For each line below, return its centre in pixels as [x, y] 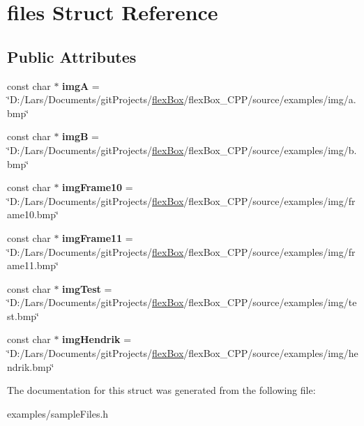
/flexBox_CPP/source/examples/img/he [271, 353]
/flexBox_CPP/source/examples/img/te [270, 302]
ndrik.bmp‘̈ [31, 366]
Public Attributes [72, 56]
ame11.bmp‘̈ [33, 265]
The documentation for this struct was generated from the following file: [161, 390]
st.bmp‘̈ [23, 315]
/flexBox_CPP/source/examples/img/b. [270, 150]
